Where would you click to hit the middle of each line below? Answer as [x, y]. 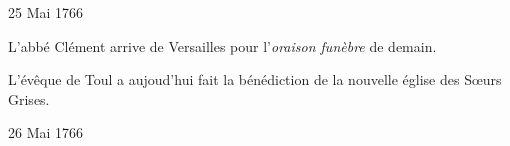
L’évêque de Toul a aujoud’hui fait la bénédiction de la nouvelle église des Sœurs [255, 79]
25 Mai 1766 [46, 12]
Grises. [29, 98]
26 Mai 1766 [46, 132]
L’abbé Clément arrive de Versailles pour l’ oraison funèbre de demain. [222, 45]
